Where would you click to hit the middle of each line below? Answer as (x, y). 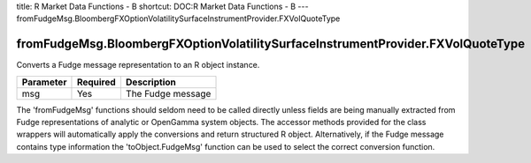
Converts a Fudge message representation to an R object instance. (138, 65)
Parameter (44, 82)
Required (96, 82)
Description (150, 82)
